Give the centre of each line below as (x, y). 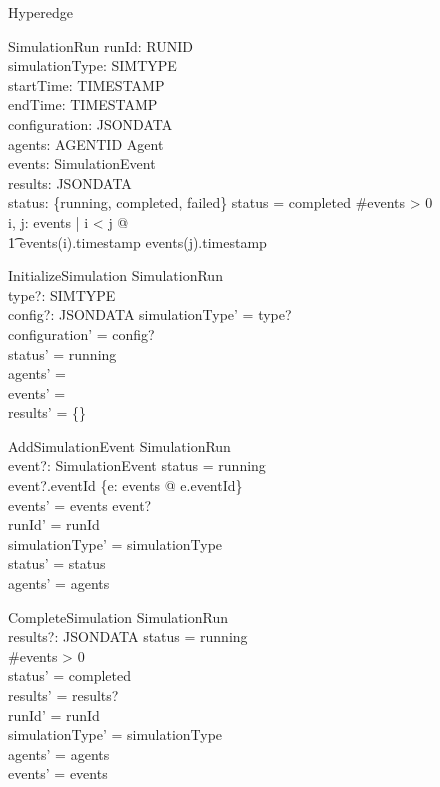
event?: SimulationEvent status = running (137, 465)
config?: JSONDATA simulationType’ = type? (150, 314)
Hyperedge (40, 12)
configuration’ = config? (81, 333)
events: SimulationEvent (82, 163)
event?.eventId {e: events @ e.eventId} (125, 485)
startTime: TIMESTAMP (86, 84)
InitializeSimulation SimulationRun (115, 275)
